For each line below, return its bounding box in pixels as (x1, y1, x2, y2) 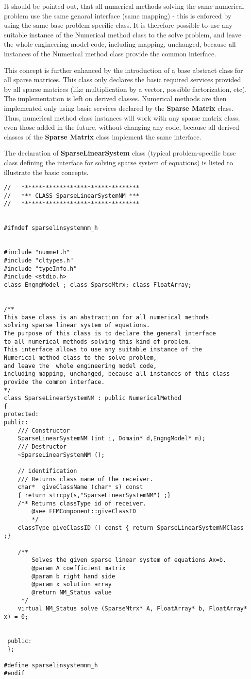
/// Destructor (17, 443, 67, 451)
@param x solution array (32, 581, 112, 588)
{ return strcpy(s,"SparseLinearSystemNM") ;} (17, 492, 171, 499)
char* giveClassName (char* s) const (17, 484, 143, 491)
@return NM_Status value (32, 589, 112, 596)
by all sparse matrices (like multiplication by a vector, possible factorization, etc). (4, 84, 247, 94)
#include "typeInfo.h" (4, 265, 77, 272)
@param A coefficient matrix (32, 564, 126, 572)
